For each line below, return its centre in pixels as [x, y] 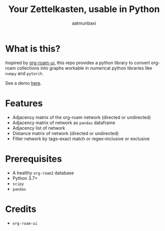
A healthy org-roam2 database [43, 173]
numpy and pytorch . [24, 73]
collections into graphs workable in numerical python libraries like [84, 68]
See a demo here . [23, 83]
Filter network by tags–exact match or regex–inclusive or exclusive [81, 139]
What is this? [33, 48]
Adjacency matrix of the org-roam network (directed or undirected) [81, 117]
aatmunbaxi [84, 23]
